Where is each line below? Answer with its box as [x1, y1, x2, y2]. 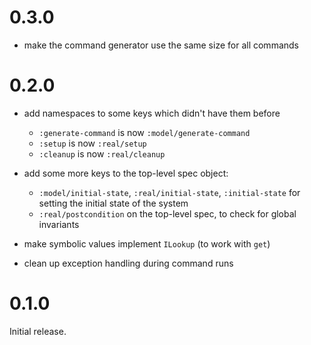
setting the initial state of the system [38, 197, 189, 209]
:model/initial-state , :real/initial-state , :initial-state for [38, 186, 301, 198]
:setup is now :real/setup [38, 137, 147, 149]
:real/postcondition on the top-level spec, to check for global [38, 207, 297, 220]
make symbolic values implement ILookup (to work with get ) [23, 237, 271, 250]
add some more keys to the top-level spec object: [23, 167, 229, 179]
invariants [38, 218, 80, 230]
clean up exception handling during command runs [23, 257, 234, 269]
